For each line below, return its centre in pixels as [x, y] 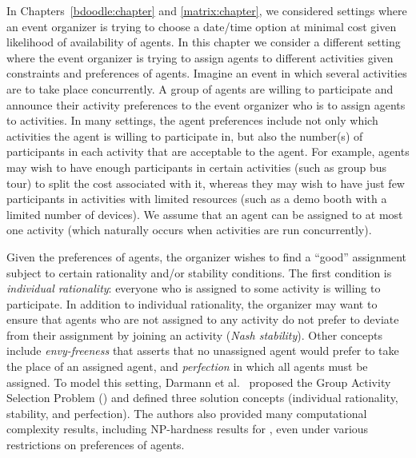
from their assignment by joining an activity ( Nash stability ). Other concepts [194, 335]
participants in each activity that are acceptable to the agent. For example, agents [208, 151]
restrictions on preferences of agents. [96, 445]
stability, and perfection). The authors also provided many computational [187, 413]
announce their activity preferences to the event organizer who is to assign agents [206, 104]
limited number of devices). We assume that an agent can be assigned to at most [205, 214]
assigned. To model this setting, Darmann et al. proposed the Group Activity [199, 382]
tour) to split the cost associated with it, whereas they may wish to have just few [206, 183]
